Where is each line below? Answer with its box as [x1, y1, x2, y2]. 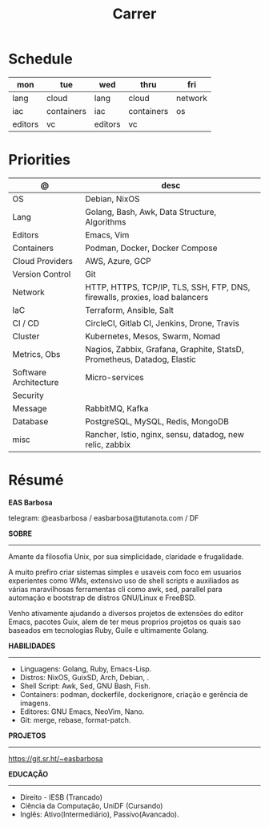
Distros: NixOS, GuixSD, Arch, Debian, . [19, 672, 150, 682]
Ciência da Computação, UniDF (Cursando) [19, 801, 163, 810]
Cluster [12, 330, 40, 342]
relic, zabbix [85, 439, 131, 450]
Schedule [8, 50, 74, 68]
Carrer [112, 5, 157, 23]
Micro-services [85, 371, 144, 383]
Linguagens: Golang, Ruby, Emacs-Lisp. [19, 663, 152, 674]
